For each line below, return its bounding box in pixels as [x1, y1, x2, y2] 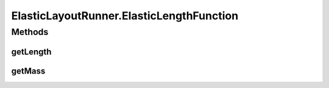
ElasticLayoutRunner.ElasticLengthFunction [11, 9, 239, 22]
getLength [11, 46, 52, 57]
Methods [11, 27, 49, 37]
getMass [11, 66, 46, 76]
